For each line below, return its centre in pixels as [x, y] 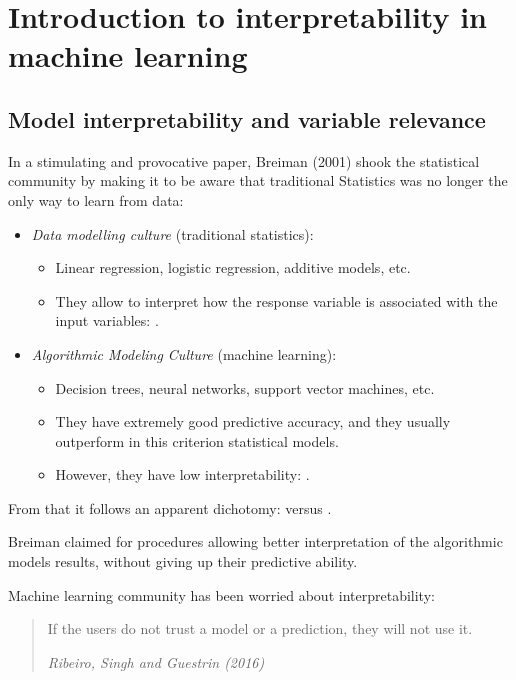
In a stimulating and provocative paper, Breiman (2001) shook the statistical [244, 160]
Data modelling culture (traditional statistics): [172, 233]
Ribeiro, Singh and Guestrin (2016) [156, 661]
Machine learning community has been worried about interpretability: [221, 594]
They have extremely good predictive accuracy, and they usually [253, 421]
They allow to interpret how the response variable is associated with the [276, 300]
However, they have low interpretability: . [182, 474]
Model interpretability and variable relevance [247, 118]
